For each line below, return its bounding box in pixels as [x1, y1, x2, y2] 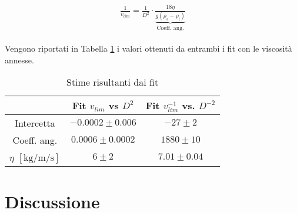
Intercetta [15, 116, 55, 130]
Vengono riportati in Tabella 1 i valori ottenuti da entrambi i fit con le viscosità [5, 42, 292, 55]
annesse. [5, 53, 34, 66]
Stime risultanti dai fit [66, 75, 159, 89]
